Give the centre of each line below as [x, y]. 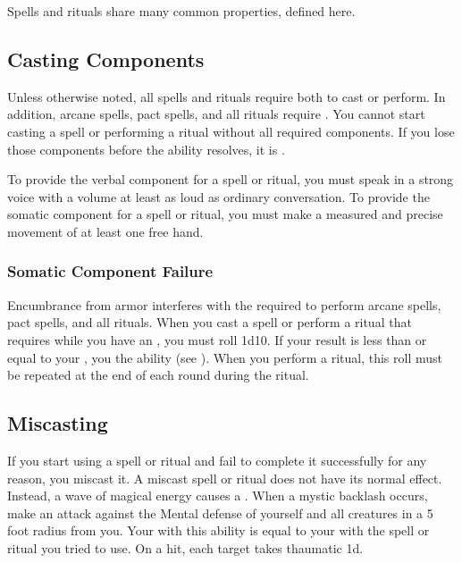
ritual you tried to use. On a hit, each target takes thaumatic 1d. [185, 547]
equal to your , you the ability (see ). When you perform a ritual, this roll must [225, 357]
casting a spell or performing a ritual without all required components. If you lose [231, 131]
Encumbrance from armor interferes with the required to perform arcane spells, [224, 304]
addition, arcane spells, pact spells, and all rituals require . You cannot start [216, 114]
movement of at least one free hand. [105, 231]
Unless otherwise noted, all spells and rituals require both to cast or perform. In [227, 96]
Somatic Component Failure [110, 271]
